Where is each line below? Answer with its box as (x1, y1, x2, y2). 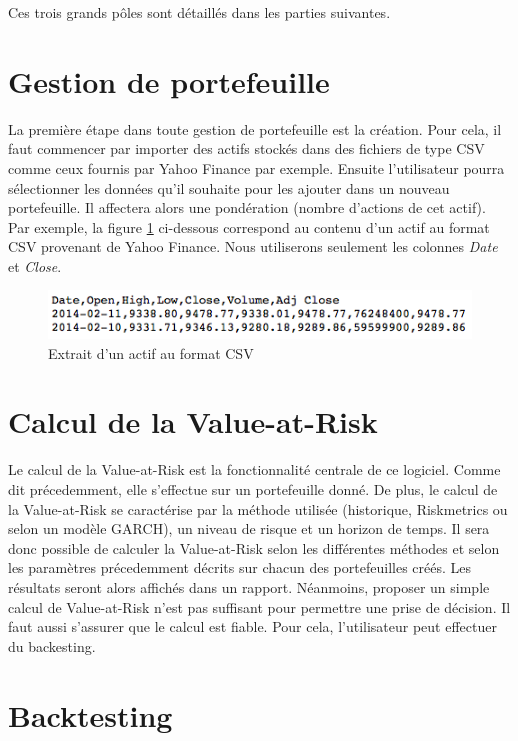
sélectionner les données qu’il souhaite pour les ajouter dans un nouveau (8, 177, 450, 198)
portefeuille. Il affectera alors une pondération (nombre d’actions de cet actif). (8, 197, 486, 218)
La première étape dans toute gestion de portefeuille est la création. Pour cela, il (8, 118, 502, 139)
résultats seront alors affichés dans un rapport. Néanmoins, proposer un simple (8, 576, 490, 597)
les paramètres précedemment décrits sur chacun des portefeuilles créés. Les (8, 557, 471, 578)
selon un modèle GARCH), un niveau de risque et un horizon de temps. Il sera (8, 518, 490, 539)
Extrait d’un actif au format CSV (48, 342, 254, 363)
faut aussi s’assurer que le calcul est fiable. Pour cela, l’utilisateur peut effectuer (8, 616, 497, 637)
